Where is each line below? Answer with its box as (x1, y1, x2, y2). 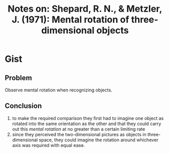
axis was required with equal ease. (12, 142, 85, 148)
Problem (5, 73, 33, 82)
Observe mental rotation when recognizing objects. (5, 87, 112, 93)
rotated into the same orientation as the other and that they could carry (12, 120, 161, 127)
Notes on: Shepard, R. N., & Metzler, (8, 3, 162, 15)
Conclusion (5, 102, 42, 110)
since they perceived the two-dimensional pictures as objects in (12, 131, 147, 137)
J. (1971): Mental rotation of (11, 14, 129, 25)
